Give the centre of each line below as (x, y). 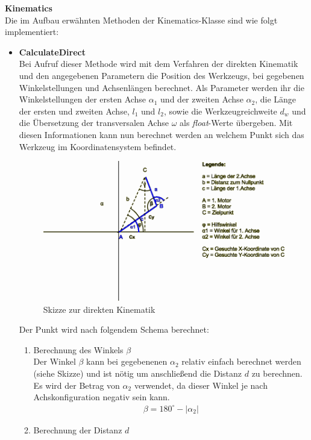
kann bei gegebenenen (127, 361)
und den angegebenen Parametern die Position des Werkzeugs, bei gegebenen (162, 75)
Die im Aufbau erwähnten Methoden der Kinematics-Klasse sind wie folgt (141, 20)
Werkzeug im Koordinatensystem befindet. (98, 146)
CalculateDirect (52, 52)
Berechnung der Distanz (78, 429)
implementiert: (32, 32)
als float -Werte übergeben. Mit (236, 123)
